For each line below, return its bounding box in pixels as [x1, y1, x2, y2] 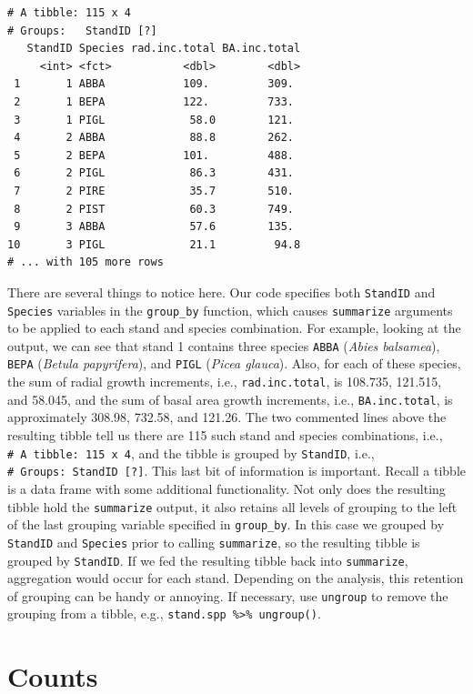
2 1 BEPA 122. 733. [14, 95, 294, 108]
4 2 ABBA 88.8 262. [14, 131, 294, 145]
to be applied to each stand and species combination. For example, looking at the [7, 318, 461, 337]
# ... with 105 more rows [7, 256, 164, 269]
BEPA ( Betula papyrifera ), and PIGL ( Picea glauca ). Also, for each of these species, [7, 354, 461, 373]
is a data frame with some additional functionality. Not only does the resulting [7, 478, 446, 498]
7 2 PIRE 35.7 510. [14, 184, 294, 197]
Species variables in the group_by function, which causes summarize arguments [7, 300, 453, 319]
